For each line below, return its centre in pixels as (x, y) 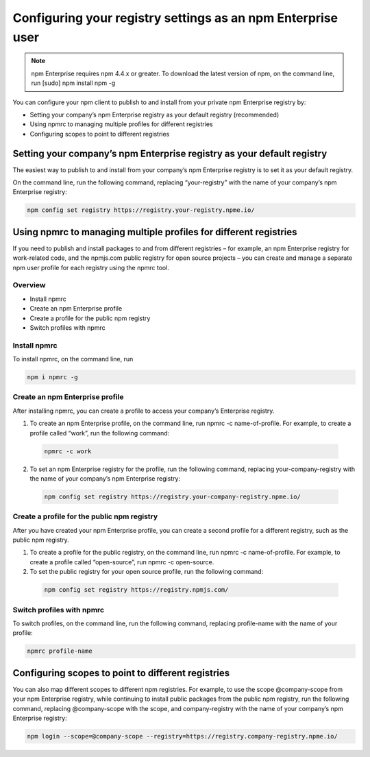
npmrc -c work (68, 451)
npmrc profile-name (60, 651)
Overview (29, 285)
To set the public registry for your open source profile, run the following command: (147, 572)
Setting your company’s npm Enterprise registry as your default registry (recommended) (155, 115)
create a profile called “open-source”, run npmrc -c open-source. (122, 562)
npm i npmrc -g (52, 377)
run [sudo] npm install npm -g (73, 83)
